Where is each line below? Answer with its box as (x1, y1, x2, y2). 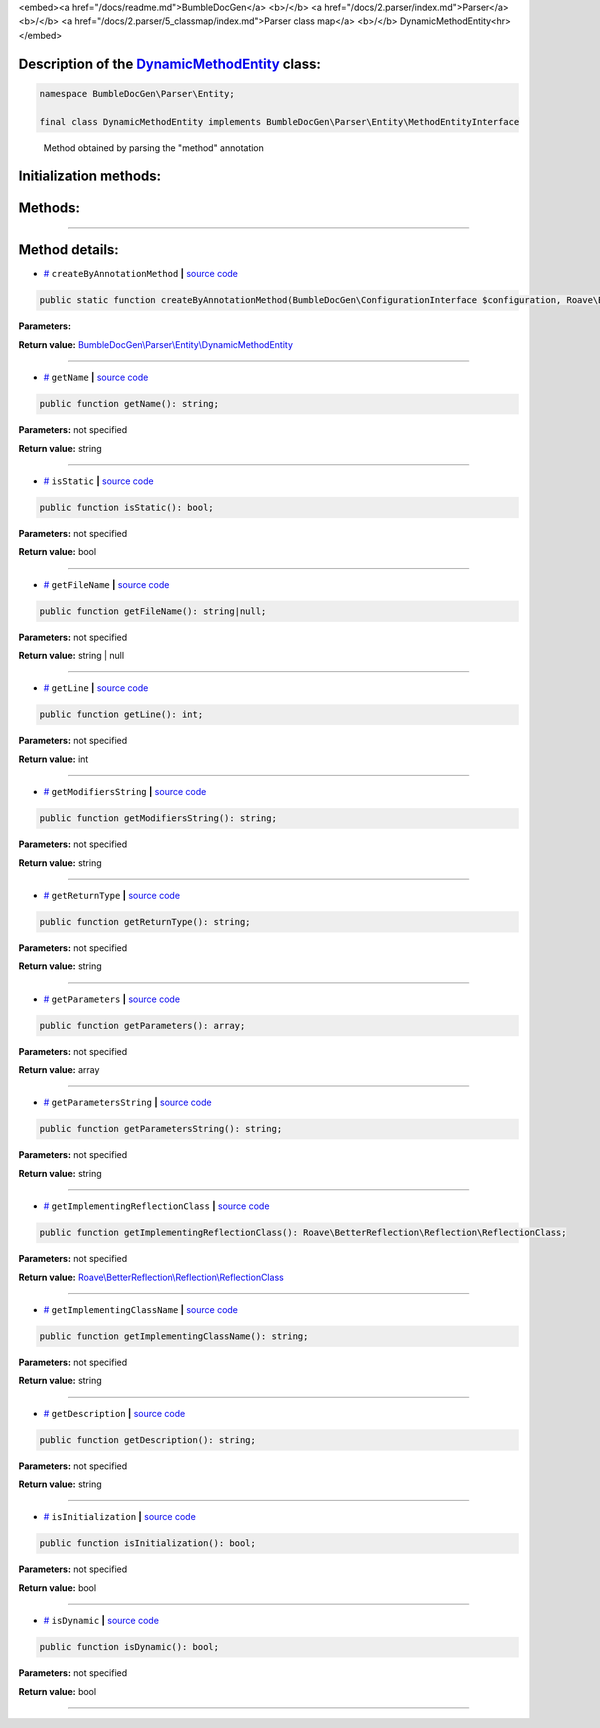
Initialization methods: (18, 168, 162, 185)
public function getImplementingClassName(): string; (39, 1330, 309, 1342)
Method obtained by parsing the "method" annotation (43, 141, 265, 154)
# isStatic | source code (43, 475, 154, 487)
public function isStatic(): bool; (39, 501, 214, 513)
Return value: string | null (18, 650, 125, 662)
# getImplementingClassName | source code (43, 1303, 239, 1315)
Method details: (18, 241, 119, 259)
